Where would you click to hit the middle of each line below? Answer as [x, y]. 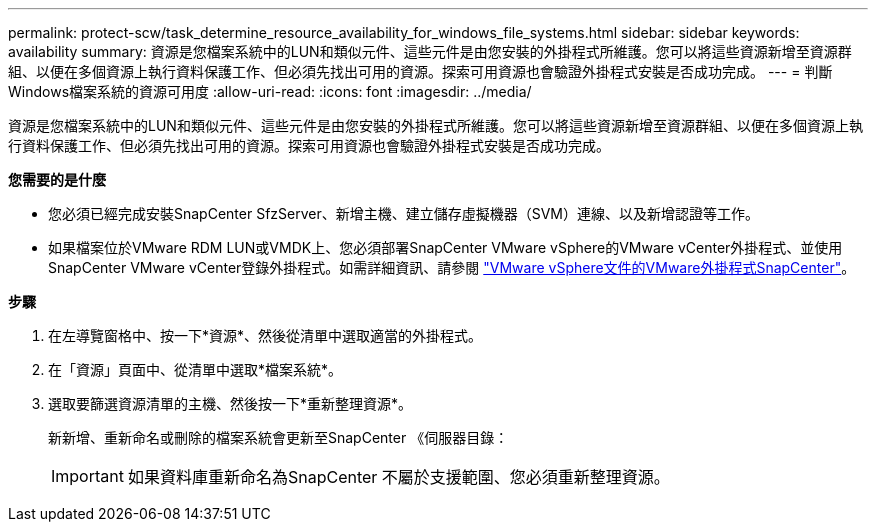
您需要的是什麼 [57, 179]
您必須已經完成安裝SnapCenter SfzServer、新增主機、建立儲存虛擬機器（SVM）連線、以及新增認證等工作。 [404, 213]
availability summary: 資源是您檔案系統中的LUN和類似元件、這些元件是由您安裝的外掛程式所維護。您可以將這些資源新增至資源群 [430, 51]
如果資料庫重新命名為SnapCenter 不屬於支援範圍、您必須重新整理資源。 [398, 477]
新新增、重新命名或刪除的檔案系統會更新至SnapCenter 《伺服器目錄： [278, 437]
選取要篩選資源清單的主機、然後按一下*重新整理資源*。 [230, 403]
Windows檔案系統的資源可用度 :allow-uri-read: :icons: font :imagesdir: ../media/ [270, 91]
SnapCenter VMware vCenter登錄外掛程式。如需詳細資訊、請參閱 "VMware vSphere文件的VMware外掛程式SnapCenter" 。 [452, 267]
